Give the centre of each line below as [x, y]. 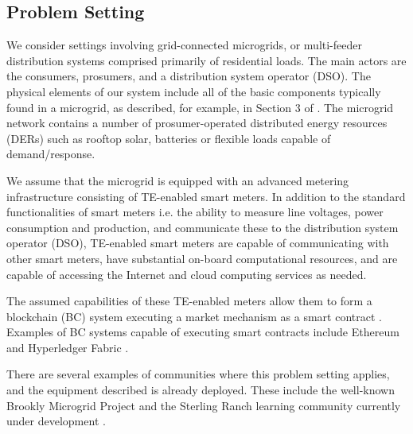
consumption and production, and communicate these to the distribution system [203, 227]
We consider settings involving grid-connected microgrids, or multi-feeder [184, 45]
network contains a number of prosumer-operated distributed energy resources [197, 123]
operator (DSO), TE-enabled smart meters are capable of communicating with [198, 243]
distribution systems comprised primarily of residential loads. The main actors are [206, 60]
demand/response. [51, 154]
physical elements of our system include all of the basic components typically [194, 91]
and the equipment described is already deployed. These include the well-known [201, 390]
